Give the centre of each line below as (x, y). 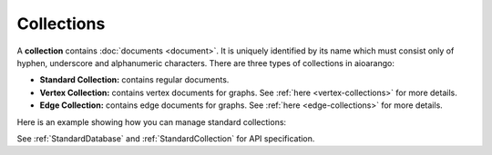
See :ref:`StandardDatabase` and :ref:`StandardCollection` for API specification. (166, 138)
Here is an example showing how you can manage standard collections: (152, 121)
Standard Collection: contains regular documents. (134, 80)
